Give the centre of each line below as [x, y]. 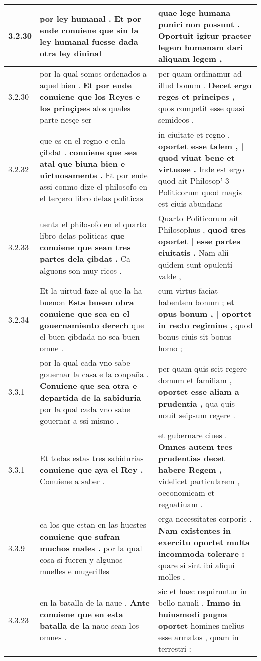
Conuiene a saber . [72, 481]
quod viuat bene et [197, 157]
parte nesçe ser [66, 120]
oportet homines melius [201, 626]
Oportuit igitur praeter [205, 35]
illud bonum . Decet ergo [205, 85]
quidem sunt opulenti [195, 264]
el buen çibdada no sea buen [90, 337]
